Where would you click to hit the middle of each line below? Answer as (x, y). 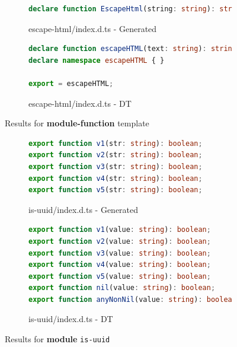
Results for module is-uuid (57, 339)
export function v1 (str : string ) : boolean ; (116, 143)
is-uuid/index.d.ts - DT (71, 319)
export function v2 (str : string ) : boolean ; (116, 155)
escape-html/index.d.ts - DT (80, 103)
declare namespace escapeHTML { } (97, 60)
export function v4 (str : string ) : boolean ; (116, 178)
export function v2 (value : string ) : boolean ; (120, 241)
